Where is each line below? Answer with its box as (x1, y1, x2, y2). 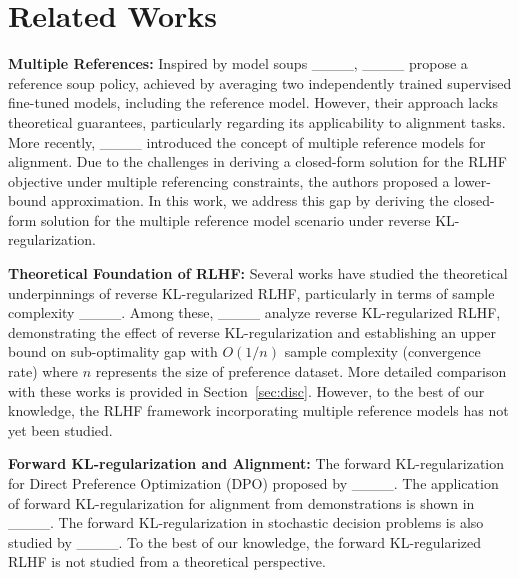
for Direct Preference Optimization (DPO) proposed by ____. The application (8, 473, 499, 493)
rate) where (8, 361, 79, 382)
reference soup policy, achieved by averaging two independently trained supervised (8, 72, 512, 93)
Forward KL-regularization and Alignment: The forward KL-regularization (8, 453, 505, 474)
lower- (454, 170, 491, 191)
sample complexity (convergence (284, 341, 481, 362)
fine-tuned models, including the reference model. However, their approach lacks (8, 92, 498, 113)
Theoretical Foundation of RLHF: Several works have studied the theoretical (8, 263, 508, 284)
